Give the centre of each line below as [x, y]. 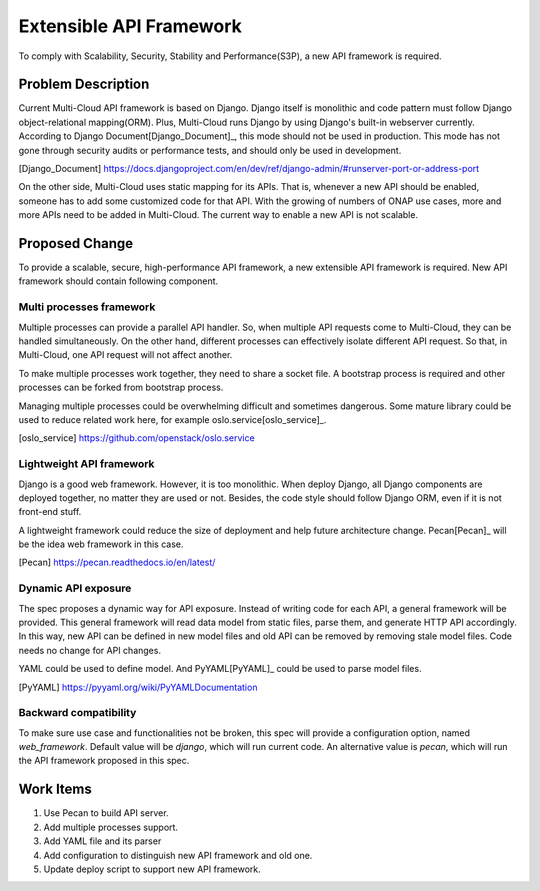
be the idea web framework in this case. [101, 544]
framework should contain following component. [118, 281]
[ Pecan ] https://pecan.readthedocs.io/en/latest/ [117, 562]
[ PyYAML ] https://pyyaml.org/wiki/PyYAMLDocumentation [138, 687]
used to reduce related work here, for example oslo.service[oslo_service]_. [172, 419]
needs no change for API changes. [90, 650]
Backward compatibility [77, 713]
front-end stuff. [50, 512]
